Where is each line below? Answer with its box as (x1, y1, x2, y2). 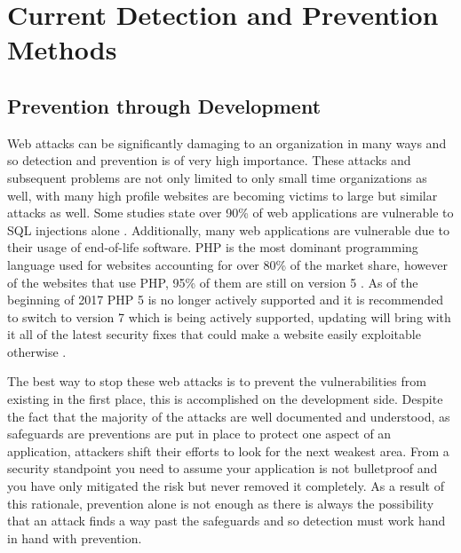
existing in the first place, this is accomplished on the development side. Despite (7, 390, 443, 408)
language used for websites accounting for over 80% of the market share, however (7, 255, 448, 273)
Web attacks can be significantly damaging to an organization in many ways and (7, 133, 447, 152)
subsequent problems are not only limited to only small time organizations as (7, 168, 427, 186)
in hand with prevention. (7, 528, 142, 547)
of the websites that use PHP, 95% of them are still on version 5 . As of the (7, 273, 418, 291)
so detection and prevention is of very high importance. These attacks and (7, 151, 411, 170)
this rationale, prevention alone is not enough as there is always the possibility (7, 494, 434, 512)
